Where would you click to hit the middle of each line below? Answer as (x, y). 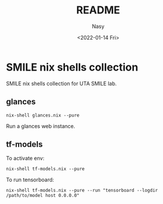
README (98, 10)
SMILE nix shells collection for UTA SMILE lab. (61, 83)
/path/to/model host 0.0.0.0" (43, 196)
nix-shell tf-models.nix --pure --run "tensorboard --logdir (82, 191)
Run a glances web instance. (41, 126)
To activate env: (25, 159)
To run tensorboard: (30, 180)
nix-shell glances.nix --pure (43, 115)
